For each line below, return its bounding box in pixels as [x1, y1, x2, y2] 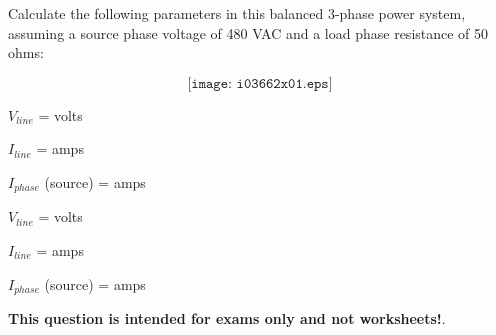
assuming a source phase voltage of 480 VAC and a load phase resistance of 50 [8, 22, 489, 43]
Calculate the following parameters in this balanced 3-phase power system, [8, 3, 466, 23]
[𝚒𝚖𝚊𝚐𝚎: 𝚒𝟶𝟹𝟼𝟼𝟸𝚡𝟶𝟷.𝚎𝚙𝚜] [187, 76, 333, 91]
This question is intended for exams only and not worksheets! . [8, 308, 446, 329]
